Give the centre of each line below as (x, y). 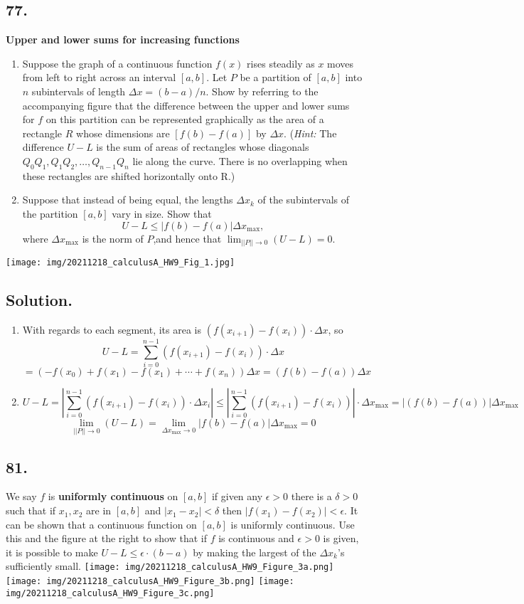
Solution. (39, 300)
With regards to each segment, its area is (112, 329)
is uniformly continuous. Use (293, 524)
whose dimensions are (123, 133)
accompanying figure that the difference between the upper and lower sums (186, 105)
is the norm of (113, 238)
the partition (50, 213)
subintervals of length (79, 91)
